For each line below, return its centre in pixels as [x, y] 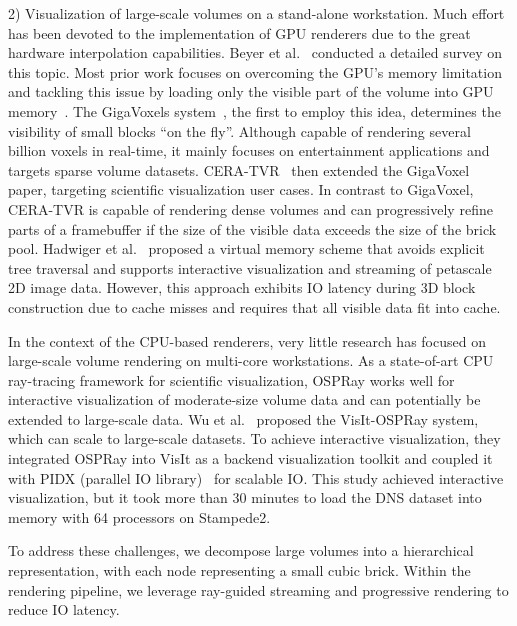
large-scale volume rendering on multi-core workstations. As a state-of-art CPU [251, 360]
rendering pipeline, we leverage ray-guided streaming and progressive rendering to [258, 589]
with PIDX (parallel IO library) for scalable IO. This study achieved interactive [256, 477]
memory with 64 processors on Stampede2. [139, 516]
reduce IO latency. [64, 609]
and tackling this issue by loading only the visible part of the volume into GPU [251, 91]
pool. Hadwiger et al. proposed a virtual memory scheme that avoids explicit [246, 248]
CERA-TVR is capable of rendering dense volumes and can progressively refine [250, 208]
